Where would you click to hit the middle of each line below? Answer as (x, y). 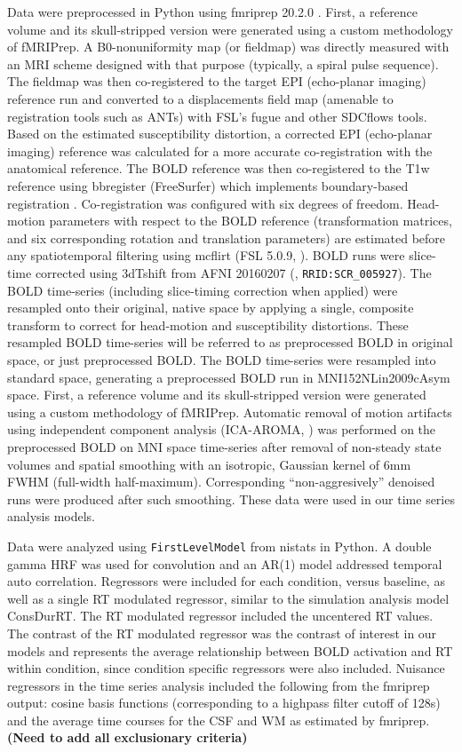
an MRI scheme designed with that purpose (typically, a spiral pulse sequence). (223, 63)
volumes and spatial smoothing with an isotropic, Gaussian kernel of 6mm (209, 464)
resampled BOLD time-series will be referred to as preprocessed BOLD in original (230, 342)
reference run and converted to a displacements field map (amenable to (200, 98)
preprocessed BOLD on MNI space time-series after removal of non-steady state (224, 446)
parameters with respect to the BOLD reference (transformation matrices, (251, 221)
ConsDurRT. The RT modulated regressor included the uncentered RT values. (220, 616)
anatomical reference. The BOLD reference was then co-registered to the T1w (219, 168)
